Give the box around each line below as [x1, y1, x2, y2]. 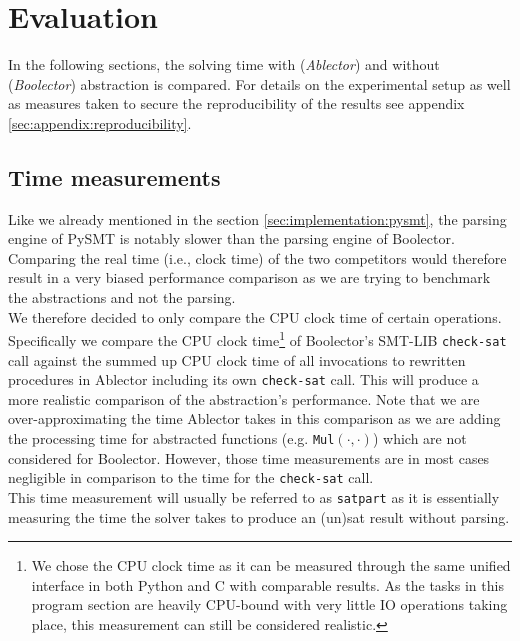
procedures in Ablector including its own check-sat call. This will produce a [8, 369, 479, 390]
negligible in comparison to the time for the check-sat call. [8, 467, 374, 488]
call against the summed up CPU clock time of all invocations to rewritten [8, 349, 466, 370]
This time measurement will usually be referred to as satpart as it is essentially [8, 486, 500, 507]
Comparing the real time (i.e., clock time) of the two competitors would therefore [8, 247, 507, 268]
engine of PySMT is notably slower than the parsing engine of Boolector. [8, 228, 455, 249]
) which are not [372, 428, 467, 449]
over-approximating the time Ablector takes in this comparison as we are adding [8, 408, 501, 429]
